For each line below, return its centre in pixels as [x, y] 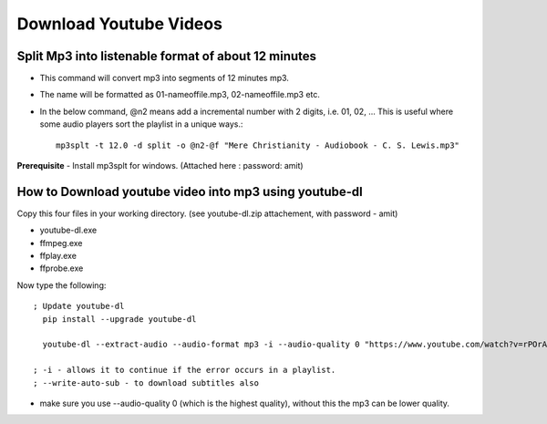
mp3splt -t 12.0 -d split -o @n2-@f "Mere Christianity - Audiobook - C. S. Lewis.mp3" [258, 145]
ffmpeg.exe [61, 243]
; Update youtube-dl [79, 306]
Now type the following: [62, 285]
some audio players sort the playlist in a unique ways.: [141, 124]
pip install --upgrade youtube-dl [119, 319]
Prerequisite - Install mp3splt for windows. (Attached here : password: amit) [160, 166]
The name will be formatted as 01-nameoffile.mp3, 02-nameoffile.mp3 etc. [180, 95]
